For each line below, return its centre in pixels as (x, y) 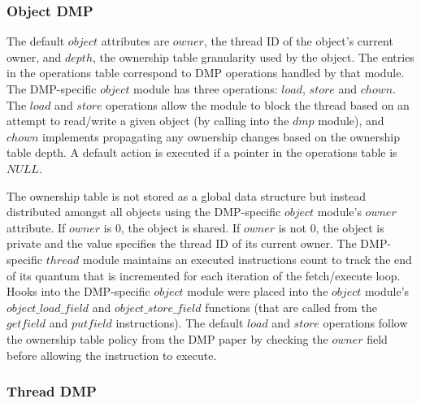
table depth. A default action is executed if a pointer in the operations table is (202, 152)
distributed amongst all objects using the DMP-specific (144, 212)
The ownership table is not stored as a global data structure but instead (187, 195)
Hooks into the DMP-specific (78, 291)
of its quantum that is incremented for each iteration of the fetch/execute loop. (204, 275)
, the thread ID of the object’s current (298, 41)
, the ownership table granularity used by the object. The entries (254, 56)
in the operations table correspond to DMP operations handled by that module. (206, 73)
